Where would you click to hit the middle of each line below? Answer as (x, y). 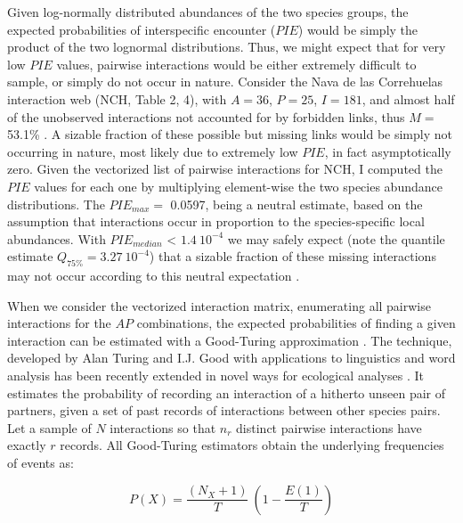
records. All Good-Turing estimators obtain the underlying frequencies (252, 445)
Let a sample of (49, 427)
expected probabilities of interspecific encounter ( (142, 29)
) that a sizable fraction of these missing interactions (292, 256)
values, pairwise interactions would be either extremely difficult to (236, 64)
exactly (27, 445)
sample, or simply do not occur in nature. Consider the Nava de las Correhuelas (225, 82)
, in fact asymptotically (388, 151)
